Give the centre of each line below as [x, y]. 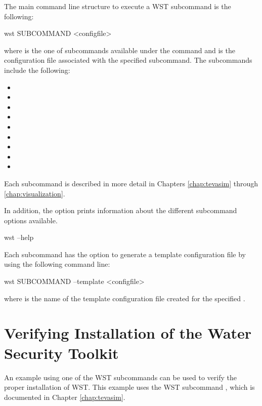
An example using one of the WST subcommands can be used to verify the [120, 377]
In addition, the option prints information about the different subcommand [121, 210]
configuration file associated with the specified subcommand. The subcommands [128, 60]
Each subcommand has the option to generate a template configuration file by [125, 254]
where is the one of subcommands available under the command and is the [120, 50]
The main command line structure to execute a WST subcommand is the [118, 6]
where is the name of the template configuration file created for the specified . [125, 298]
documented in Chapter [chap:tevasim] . [65, 397]
